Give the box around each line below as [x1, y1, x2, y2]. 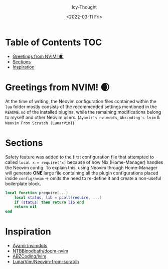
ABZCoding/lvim [12, 253, 47, 259]
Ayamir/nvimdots [12, 243, 48, 249]
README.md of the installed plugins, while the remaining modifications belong [5, 109, 161, 115]
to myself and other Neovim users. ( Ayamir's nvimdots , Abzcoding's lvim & [5, 114, 160, 120]
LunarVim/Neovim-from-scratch [12, 258, 79, 265]
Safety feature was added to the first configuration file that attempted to [5, 154, 154, 160]
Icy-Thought [72, 4, 97, 10]
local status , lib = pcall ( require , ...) [14, 195, 102, 200]
